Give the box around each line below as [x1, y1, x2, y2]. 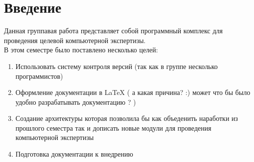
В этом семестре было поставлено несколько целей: [4, 45, 158, 55]
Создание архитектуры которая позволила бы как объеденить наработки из [15, 113, 238, 123]
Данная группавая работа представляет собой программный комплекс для [4, 25, 223, 36]
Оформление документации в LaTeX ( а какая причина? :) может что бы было [15, 87, 251, 97]
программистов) [15, 70, 63, 81]
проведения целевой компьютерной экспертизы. [4, 35, 146, 45]
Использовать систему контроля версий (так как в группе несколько [15, 61, 218, 71]
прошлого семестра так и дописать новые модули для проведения [15, 122, 211, 133]
